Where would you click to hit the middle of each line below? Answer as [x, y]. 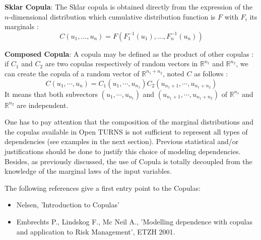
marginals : [22, 26]
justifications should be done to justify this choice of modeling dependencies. [123, 151]
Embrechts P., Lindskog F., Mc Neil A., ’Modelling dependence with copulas [134, 221]
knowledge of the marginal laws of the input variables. [88, 171]
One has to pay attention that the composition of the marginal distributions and [129, 122]
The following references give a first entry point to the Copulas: [103, 188]
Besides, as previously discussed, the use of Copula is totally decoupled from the [128, 161]
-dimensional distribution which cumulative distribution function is [112, 16]
